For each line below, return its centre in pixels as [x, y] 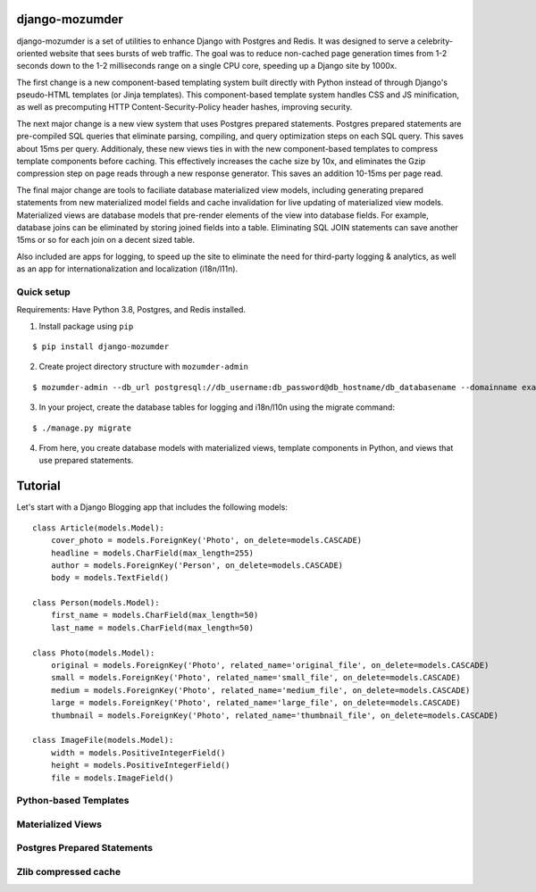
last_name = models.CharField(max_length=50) [152, 628]
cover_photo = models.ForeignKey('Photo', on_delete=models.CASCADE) [206, 541]
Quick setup [43, 292]
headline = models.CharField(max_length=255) [152, 553]
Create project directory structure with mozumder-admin [144, 367]
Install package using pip [86, 326]
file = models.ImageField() [112, 778]
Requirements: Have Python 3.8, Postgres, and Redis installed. [131, 310]
